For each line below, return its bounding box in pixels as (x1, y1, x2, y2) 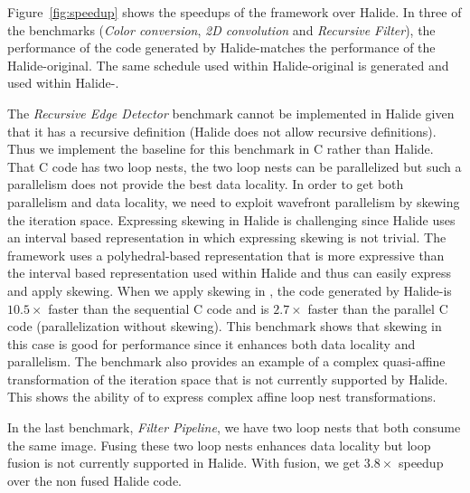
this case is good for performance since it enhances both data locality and (7, 334, 416, 353)
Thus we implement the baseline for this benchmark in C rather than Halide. (7, 139, 434, 158)
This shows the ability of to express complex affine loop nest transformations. (7, 387, 437, 406)
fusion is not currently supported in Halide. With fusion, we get (7, 453, 361, 472)
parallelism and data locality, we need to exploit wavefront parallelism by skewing (7, 192, 460, 211)
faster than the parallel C (307, 299, 448, 318)
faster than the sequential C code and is (48, 299, 269, 318)
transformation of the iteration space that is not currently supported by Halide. (7, 369, 448, 388)
